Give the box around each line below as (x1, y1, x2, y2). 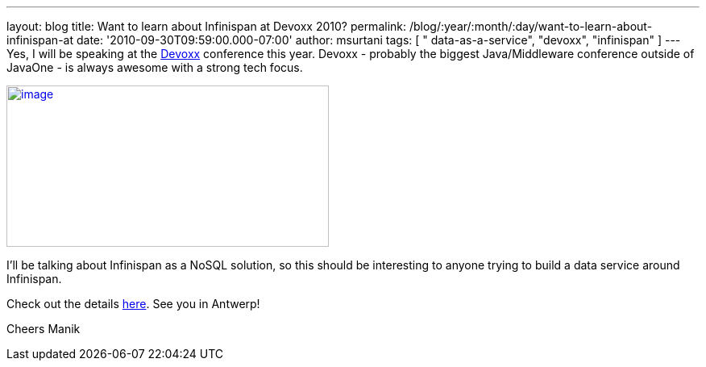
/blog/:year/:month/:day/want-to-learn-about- (409, 19, 653, 33)
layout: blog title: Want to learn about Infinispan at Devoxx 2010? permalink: (6, 19, 407, 33)
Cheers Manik (6, 322, 81, 336)
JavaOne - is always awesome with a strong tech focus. (6, 60, 303, 74)
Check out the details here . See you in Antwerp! (6, 297, 260, 311)
